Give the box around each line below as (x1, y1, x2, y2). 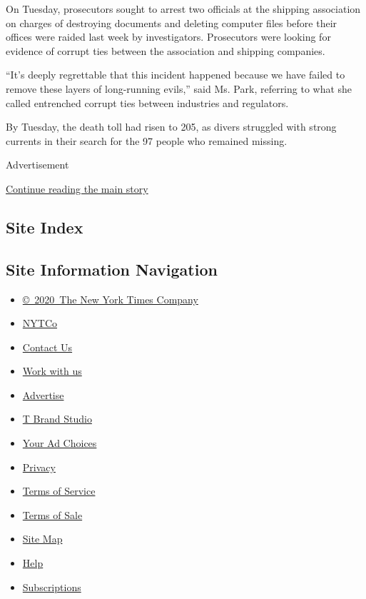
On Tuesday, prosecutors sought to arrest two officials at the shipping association (6, 1, 361, 16)
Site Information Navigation (6, 258, 218, 280)
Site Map (22, 531, 63, 546)
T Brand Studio (22, 411, 92, 426)
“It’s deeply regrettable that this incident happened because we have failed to (6, 67, 345, 82)
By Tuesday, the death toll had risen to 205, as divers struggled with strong (6, 119, 337, 134)
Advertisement (6, 157, 69, 172)
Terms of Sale (22, 507, 83, 522)
